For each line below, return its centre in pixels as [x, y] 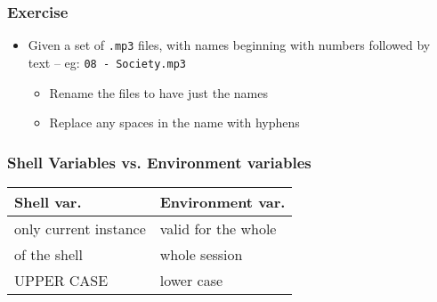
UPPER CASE [61, 280]
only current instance [80, 228]
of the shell [49, 254]
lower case [191, 280]
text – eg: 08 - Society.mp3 [107, 62]
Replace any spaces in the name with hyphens [174, 122]
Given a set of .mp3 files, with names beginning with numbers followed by [229, 45]
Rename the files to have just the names [158, 92]
